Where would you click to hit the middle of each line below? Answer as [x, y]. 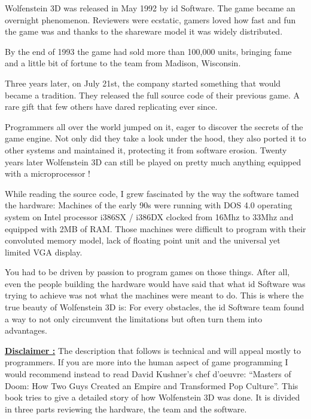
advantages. [26, 330]
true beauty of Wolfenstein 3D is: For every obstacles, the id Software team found [155, 307]
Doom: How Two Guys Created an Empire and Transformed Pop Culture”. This [152, 385]
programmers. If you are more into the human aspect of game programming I [147, 362]
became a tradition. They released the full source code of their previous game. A [153, 95]
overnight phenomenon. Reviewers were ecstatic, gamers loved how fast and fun [150, 19]
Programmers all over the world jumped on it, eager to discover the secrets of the [154, 126]
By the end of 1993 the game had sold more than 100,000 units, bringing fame [148, 51]
